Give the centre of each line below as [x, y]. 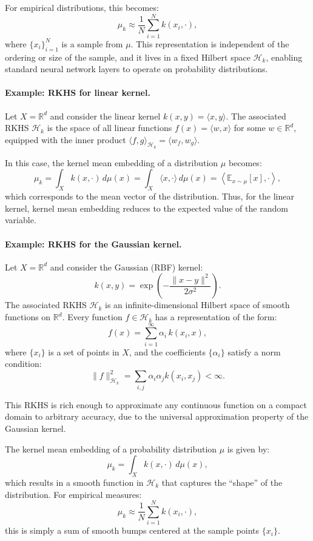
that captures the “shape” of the [222, 482]
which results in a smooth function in [74, 482]
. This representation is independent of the [210, 43]
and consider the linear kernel [105, 116]
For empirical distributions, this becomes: [82, 7]
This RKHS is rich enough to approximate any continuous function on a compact [156, 404]
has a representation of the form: [216, 317]
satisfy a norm [254, 351]
